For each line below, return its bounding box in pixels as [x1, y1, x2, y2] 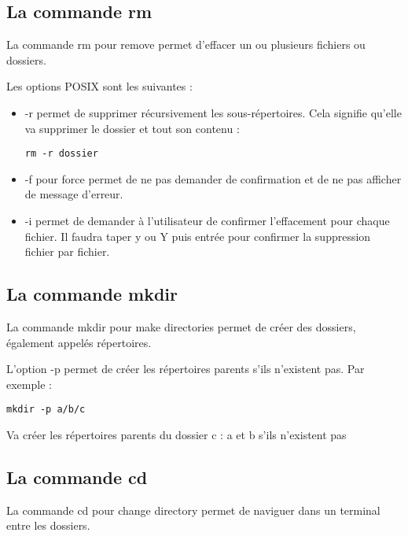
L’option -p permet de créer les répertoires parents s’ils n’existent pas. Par [6, 360, 365, 377]
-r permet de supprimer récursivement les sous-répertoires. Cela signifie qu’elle [24, 104, 402, 120]
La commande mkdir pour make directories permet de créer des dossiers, [6, 319, 356, 335]
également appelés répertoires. [6, 334, 152, 350]
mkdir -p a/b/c [6, 404, 86, 416]
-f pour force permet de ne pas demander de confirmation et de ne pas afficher [24, 170, 402, 187]
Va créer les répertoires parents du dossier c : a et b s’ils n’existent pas [6, 427, 347, 443]
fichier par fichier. [24, 243, 110, 260]
